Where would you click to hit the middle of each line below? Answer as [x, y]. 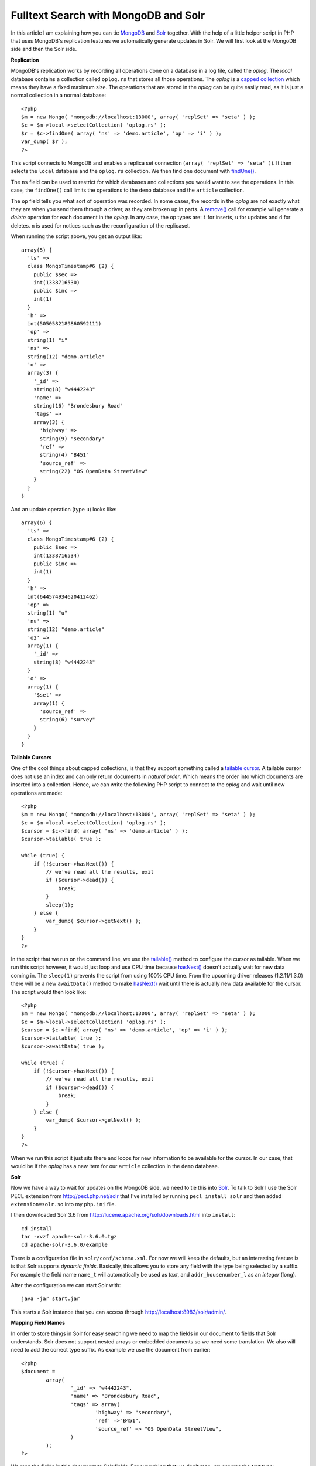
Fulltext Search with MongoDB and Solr [108, 15]
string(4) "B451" [64, 455]
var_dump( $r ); [44, 142]
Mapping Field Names [38, 1323]
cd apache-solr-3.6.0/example [65, 1245]
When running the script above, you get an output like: [76, 236]
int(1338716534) [56, 555]
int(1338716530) [56, 283]
